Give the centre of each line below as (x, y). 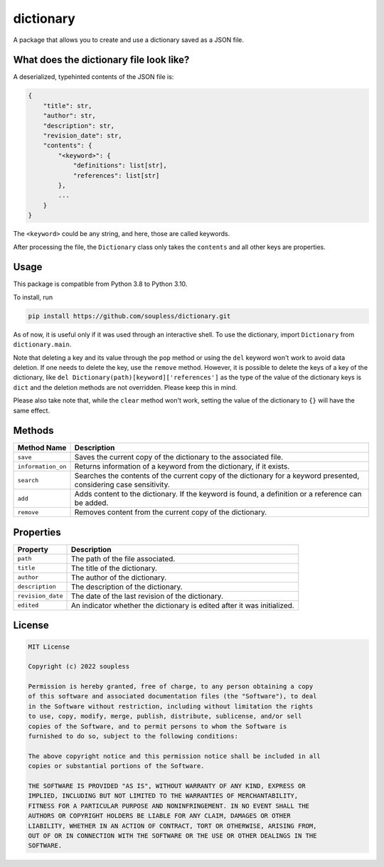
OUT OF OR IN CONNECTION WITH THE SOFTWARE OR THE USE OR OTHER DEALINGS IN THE (172, 835)
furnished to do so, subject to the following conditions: (133, 736)
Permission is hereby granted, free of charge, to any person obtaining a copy (171, 687)
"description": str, (79, 126)
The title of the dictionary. (114, 568)
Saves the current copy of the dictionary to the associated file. (179, 457)
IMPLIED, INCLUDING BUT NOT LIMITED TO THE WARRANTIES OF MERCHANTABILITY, (163, 796)
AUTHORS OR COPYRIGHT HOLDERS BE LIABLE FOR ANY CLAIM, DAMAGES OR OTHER (159, 816)
